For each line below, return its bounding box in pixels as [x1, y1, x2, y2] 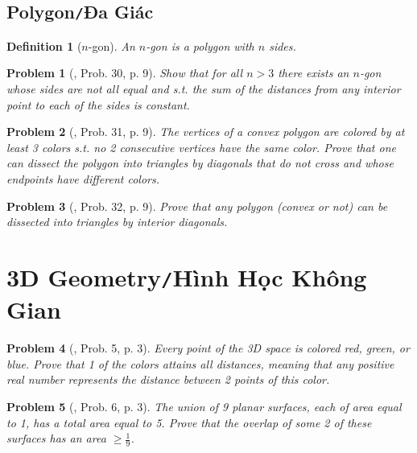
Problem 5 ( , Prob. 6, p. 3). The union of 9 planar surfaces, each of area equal [6, 397, 402, 414]
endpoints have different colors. [6, 170, 159, 187]
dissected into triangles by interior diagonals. [6, 213, 228, 230]
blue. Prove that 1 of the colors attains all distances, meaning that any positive [6, 355, 394, 372]
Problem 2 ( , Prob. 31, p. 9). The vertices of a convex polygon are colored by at [6, 123, 405, 140]
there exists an [278, 64, 349, 81]
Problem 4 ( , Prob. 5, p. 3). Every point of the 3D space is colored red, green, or [6, 340, 410, 356]
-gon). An [88, 37, 135, 54]
